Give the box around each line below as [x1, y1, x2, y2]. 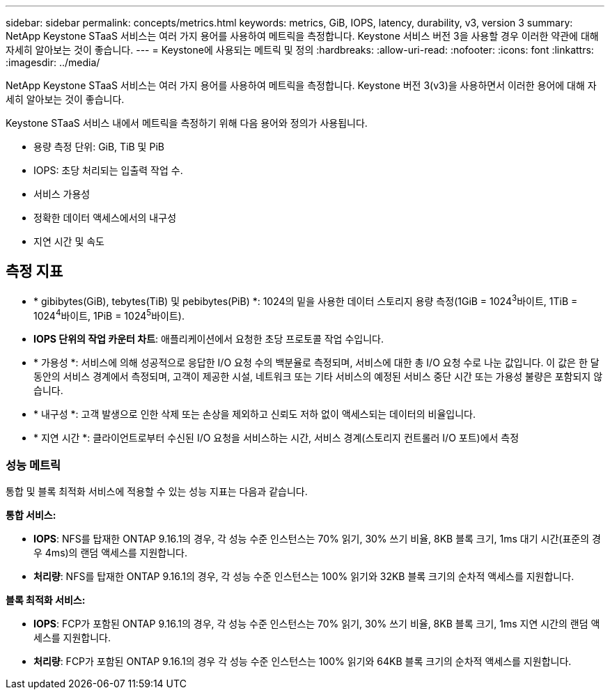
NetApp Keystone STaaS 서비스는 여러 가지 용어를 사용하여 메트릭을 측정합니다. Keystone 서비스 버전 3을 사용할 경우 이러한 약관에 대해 [6, 30, 599, 42]
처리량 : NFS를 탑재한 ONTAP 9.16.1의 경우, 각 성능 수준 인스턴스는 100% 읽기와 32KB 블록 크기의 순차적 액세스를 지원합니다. [33, 570, 574, 582]
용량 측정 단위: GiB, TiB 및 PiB [33, 141, 164, 153]
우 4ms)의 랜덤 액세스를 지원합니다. [33, 546, 188, 559]
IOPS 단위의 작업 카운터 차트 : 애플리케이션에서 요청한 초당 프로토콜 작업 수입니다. [33, 333, 384, 345]
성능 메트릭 [6, 458, 61, 472]
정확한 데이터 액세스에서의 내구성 [33, 212, 177, 224]
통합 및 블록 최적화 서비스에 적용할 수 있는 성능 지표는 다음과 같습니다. [6, 485, 308, 497]
